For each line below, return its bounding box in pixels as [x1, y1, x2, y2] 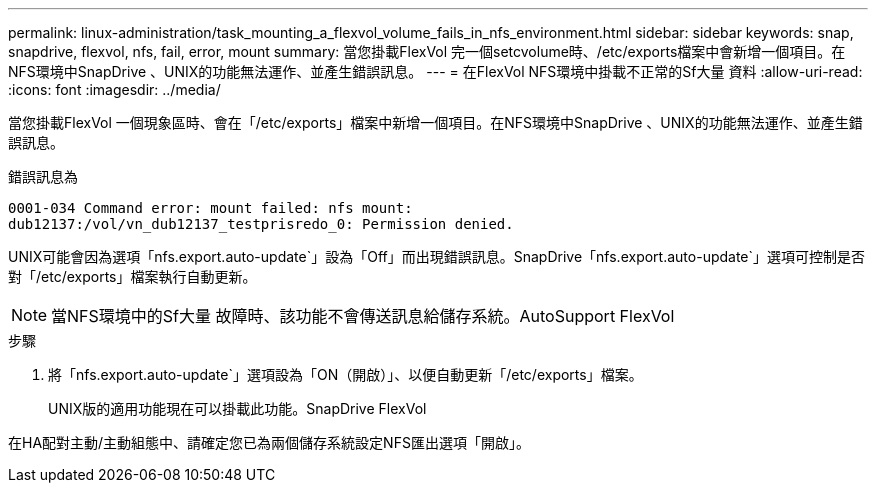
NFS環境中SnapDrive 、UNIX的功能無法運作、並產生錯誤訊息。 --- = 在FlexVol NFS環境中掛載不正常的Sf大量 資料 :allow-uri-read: [8, 63, 863, 80]
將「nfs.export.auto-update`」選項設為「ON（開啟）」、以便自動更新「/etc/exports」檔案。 [48, 366, 643, 383]
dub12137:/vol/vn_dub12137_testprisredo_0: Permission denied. [8, 216, 514, 232]
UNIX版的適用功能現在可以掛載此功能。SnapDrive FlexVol [48, 400, 427, 417]
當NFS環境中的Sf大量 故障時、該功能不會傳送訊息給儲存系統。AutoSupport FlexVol [51, 306, 675, 326]
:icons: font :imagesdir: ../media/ [8, 81, 221, 98]
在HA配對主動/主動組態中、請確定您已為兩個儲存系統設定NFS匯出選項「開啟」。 [8, 434, 530, 451]
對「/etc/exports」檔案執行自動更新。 [8, 268, 257, 285]
